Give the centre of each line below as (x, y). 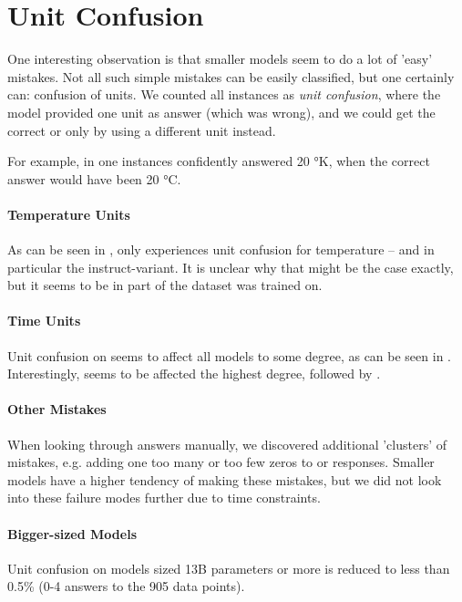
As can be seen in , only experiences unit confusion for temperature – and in (221, 249)
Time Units (44, 321)
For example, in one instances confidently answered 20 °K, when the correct (219, 161)
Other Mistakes (57, 409)
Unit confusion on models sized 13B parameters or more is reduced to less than (229, 568)
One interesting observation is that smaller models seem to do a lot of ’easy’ (220, 59)
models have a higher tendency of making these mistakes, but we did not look (225, 479)
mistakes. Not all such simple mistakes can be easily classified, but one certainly (231, 76)
